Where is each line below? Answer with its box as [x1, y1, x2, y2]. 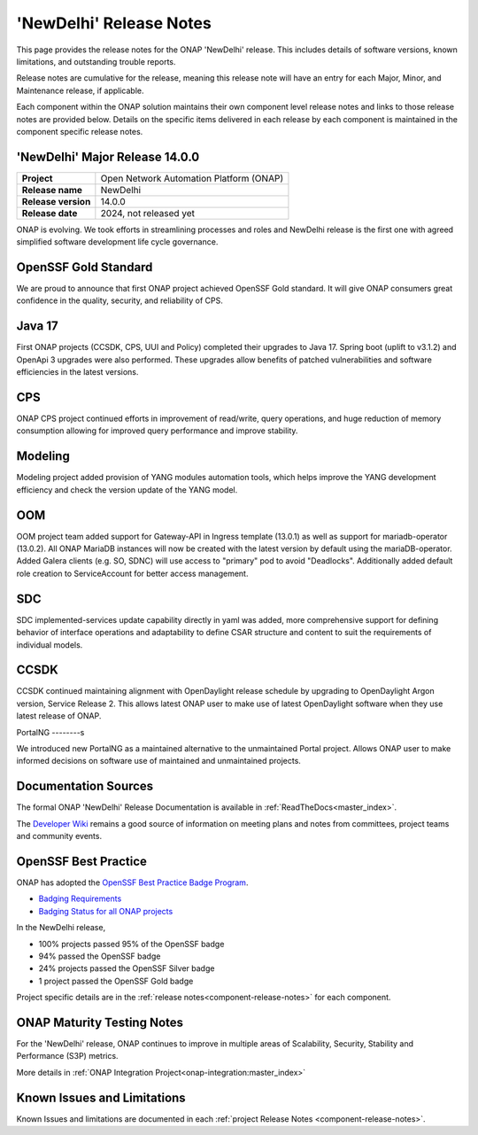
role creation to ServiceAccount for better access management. [16, 568, 249, 579]
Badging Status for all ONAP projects [38, 906, 173, 916]
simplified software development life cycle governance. [16, 237, 219, 247]
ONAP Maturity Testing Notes [16, 1015, 184, 1030]
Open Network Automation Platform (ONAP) [100, 172, 283, 184]
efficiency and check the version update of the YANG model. [16, 484, 238, 495]
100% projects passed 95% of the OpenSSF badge [38, 938, 225, 949]
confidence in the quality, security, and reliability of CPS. [16, 295, 223, 306]
